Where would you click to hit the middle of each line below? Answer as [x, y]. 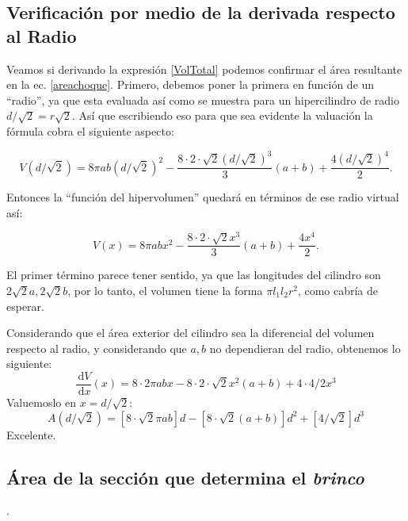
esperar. [25, 306]
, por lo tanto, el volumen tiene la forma [165, 291]
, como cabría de [338, 291]
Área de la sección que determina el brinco [185, 477]
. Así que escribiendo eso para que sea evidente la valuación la [222, 115]
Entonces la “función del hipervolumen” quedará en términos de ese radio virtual [203, 197]
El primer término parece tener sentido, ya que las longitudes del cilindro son [194, 275]
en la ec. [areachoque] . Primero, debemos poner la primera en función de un [191, 84]
